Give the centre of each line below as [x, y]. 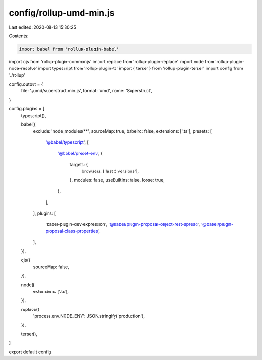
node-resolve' [23, 69]
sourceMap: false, [51, 267]
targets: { [79, 164]
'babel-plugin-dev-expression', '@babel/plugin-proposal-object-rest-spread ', [123, 224]
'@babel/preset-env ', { [80, 154]
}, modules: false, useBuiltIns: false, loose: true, [117, 180]
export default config [30, 352]
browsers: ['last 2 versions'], [110, 171]
